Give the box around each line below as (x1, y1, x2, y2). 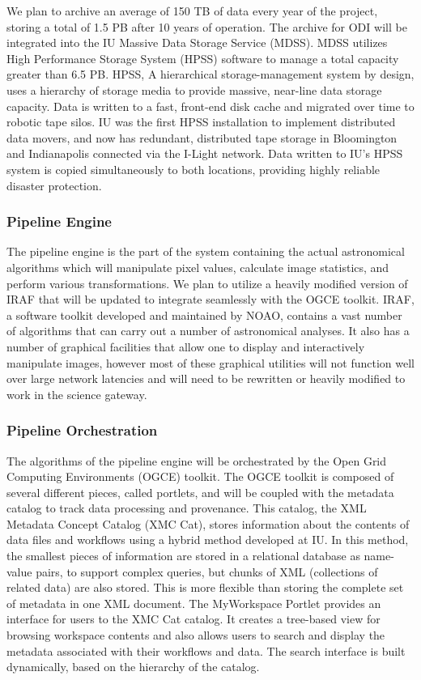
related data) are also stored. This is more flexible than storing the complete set (6, 579, 404, 596)
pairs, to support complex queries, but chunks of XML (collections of (36, 563, 378, 580)
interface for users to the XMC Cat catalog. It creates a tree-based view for (6, 610, 381, 627)
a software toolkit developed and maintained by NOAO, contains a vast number (6, 306, 402, 323)
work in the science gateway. (6, 385, 147, 402)
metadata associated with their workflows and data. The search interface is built (6, 642, 406, 659)
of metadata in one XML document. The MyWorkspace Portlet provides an (6, 594, 381, 611)
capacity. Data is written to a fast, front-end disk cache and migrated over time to (6, 97, 415, 114)
